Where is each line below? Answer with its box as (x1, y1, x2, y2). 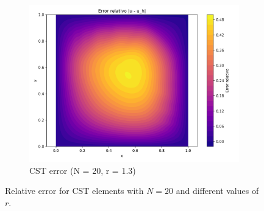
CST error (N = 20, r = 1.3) (29, 164, 136, 176)
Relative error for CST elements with (5, 184, 144, 197)
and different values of (176, 184, 259, 197)
